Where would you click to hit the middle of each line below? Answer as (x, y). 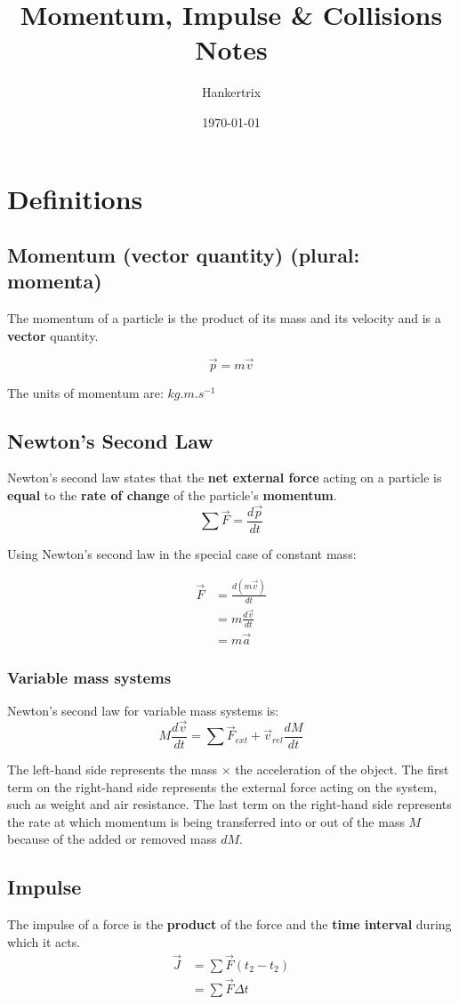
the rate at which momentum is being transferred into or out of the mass (206, 821)
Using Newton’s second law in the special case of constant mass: (182, 553)
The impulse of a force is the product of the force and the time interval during (229, 924)
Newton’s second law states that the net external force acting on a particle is (225, 478)
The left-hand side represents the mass (113, 769)
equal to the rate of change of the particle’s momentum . (172, 495)
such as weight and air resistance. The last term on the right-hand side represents (229, 804)
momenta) (55, 281)
